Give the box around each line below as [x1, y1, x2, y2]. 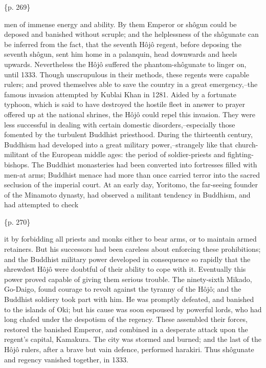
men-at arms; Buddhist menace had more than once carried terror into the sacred [4, 169, 260, 180]
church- [235, 139, 258, 149]
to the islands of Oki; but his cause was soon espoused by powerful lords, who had [4, 304, 262, 314]
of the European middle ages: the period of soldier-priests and [31, 149, 226, 160]
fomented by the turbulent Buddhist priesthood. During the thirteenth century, [4, 129, 253, 140]
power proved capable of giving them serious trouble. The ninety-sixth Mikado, [4, 273, 252, 284]
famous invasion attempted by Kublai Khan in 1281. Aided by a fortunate [4, 89, 237, 99]
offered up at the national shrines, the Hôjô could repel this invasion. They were [4, 109, 255, 119]
